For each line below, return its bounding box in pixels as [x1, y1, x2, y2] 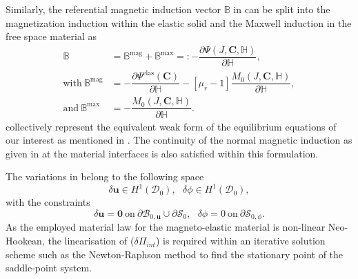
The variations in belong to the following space [6, 169, 204, 184]
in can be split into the [233, 2, 330, 16]
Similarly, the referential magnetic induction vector [6, 2, 221, 16]
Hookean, [6, 233, 45, 248]
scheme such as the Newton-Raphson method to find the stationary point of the [6, 247, 344, 261]
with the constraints [6, 195, 90, 209]
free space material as [6, 29, 97, 44]
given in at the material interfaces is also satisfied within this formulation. [6, 146, 319, 160]
